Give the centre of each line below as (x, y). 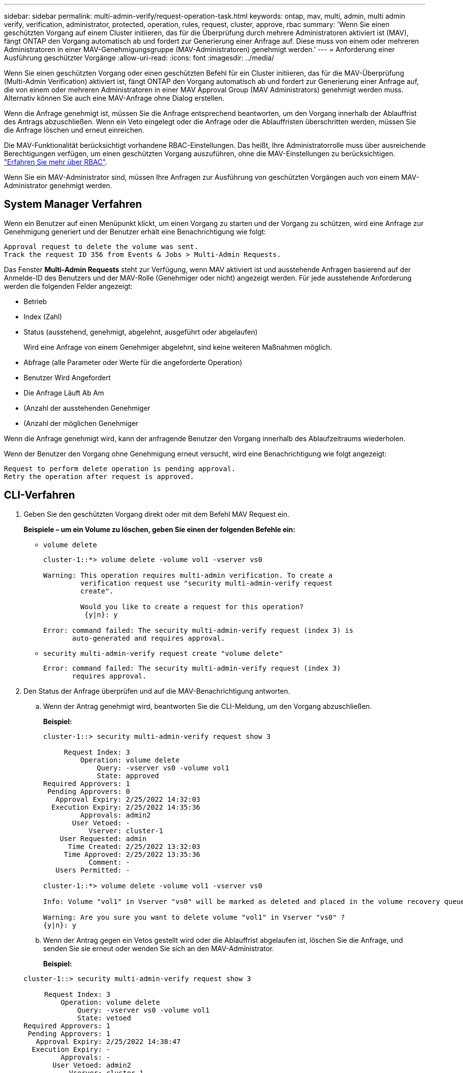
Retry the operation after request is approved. (99, 476)
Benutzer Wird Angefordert (67, 377)
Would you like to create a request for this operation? (192, 607)
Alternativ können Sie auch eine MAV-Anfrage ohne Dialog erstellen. (114, 98)
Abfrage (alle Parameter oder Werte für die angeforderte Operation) (133, 362)
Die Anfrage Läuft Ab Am (64, 393)
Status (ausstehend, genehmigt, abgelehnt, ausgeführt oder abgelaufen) (141, 332)
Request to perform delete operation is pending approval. (120, 468)
